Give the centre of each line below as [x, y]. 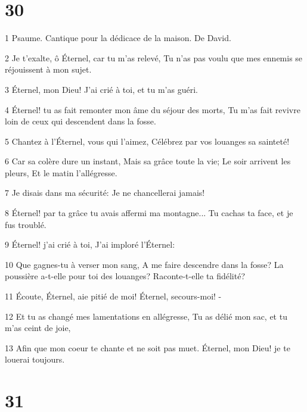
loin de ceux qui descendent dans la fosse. [80, 121]
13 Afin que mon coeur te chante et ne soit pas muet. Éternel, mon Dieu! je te [148, 347]
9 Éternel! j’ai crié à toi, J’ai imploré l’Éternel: [90, 244]
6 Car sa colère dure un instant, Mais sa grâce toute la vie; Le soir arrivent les [148, 161]
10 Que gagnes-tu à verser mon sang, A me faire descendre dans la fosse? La [144, 264]
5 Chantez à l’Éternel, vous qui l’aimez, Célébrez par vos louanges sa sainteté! [147, 141]
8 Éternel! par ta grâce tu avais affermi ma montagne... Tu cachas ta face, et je [149, 213]
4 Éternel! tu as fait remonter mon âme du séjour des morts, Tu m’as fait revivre [153, 109]
